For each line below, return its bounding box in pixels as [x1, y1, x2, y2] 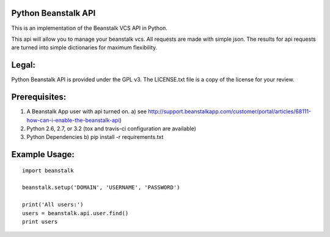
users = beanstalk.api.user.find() [22, 210, 129, 216]
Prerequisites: [11, 92, 67, 102]
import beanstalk [22, 167, 74, 174]
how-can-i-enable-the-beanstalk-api [26, 116, 120, 124]
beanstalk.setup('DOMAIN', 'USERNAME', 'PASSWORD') [22, 184, 180, 191]
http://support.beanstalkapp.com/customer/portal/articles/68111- [147, 108, 312, 115]
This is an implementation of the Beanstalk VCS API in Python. [11, 24, 168, 32]
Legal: [11, 60, 36, 70]
